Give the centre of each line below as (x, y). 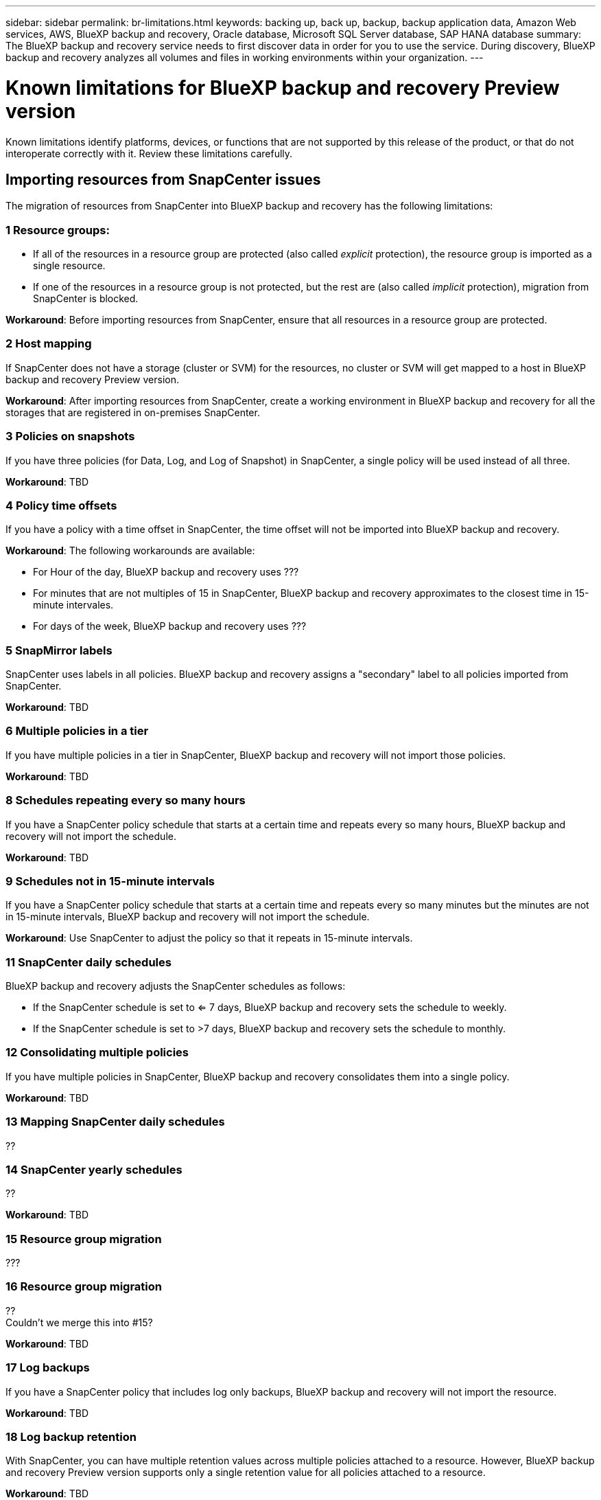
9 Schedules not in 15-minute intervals (110, 881)
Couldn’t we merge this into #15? (79, 1322)
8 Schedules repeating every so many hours (126, 800)
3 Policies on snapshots (70, 436)
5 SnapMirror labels (59, 650)
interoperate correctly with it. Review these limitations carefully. (149, 153)
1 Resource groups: (58, 230)
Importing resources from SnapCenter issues (163, 179)
